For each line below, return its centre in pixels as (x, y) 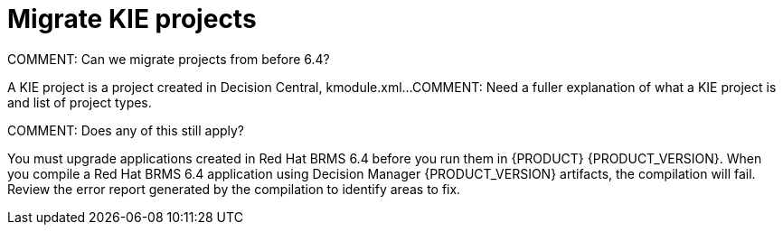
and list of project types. (80, 102)
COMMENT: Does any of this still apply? (126, 130)
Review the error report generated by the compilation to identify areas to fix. (234, 189)
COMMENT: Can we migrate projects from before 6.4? (169, 59)
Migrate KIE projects (132, 19)
